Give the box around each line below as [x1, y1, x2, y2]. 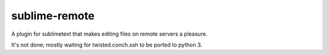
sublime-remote [11, 9, 95, 22]
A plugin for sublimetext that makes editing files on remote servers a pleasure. [11, 30, 208, 37]
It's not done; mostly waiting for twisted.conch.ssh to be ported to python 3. [11, 41, 202, 48]
